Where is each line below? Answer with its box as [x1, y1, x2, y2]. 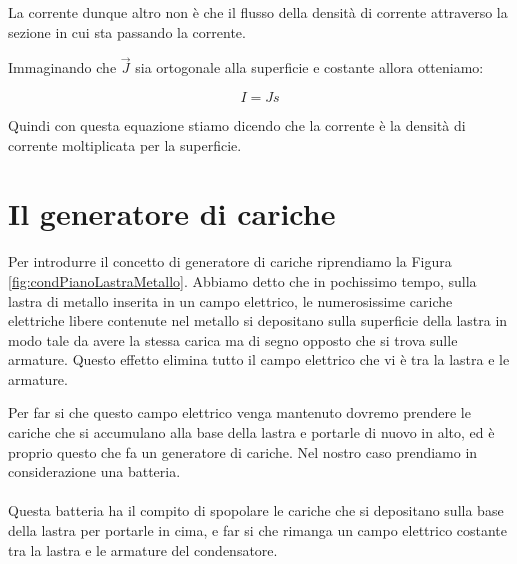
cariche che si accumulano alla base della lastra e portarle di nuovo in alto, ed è [8, 422, 495, 443]
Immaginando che [8, 57, 117, 78]
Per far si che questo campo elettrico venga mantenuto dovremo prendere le [8, 402, 471, 423]
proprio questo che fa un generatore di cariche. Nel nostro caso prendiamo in [8, 441, 478, 462]
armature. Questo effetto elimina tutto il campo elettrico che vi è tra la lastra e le [8, 349, 510, 370]
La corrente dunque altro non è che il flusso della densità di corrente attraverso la [8, 2, 508, 22]
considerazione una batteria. [8, 461, 181, 482]
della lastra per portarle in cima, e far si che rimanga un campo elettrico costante [8, 520, 508, 541]
